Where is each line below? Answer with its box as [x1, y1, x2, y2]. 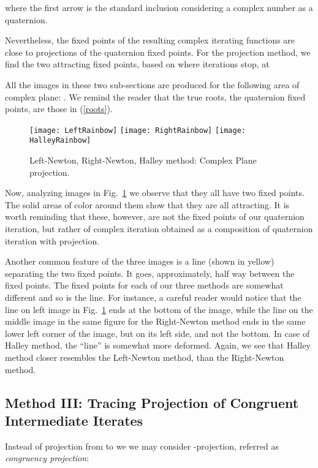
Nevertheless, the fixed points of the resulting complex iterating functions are [5, 34, 295, 47]
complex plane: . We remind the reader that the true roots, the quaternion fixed [5, 90, 306, 103]
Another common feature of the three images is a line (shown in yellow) [5, 255, 274, 268]
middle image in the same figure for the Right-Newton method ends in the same [5, 315, 306, 328]
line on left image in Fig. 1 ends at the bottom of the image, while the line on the [5, 303, 313, 315]
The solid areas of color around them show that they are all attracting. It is [5, 198, 290, 211]
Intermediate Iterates [5, 410, 143, 429]
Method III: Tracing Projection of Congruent [5, 393, 299, 412]
